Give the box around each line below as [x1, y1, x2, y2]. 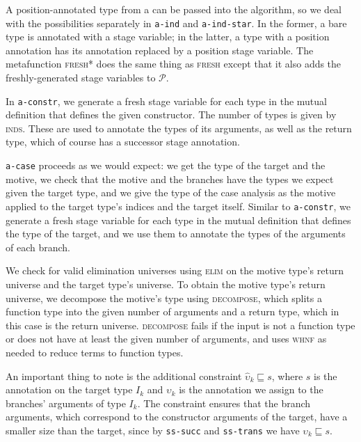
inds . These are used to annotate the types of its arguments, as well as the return [6, 120, 352, 135]
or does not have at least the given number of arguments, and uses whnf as [6, 331, 327, 346]
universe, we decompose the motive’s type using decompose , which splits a [6, 290, 322, 305]
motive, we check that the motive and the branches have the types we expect [6, 171, 334, 186]
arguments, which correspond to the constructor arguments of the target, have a [6, 409, 348, 424]
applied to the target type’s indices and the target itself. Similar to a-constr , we [6, 198, 351, 213]
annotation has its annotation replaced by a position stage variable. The [6, 42, 314, 57]
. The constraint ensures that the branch [137, 395, 311, 410]
